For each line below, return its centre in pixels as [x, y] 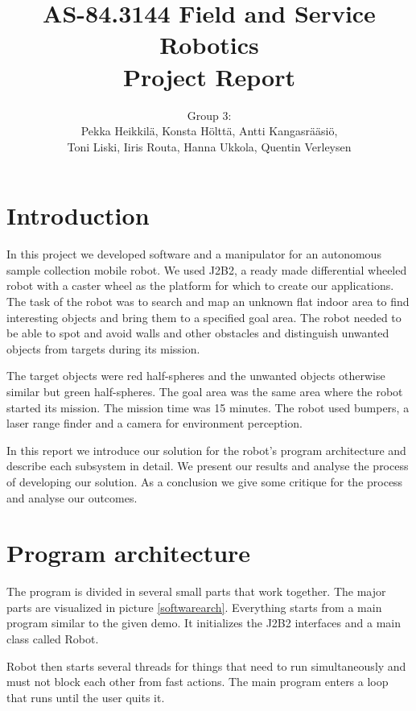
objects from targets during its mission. [103, 348]
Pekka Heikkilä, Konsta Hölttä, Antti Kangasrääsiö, [209, 131]
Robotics [209, 45]
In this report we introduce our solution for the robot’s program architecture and [206, 450]
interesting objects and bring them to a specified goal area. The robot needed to [204, 317]
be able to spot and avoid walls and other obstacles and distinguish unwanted [198, 333]
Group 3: [209, 115]
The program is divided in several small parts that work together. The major [196, 591]
